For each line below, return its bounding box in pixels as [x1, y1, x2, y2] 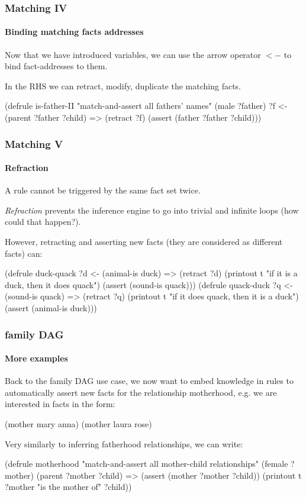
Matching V [5, 136, 63, 151]
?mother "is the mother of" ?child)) [5, 480, 132, 493]
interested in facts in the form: [5, 398, 115, 410]
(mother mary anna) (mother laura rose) [5, 418, 152, 430]
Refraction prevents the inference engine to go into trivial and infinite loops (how [5, 204, 299, 216]
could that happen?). [5, 215, 81, 228]
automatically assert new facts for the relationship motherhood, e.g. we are [5, 386, 277, 398]
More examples [5, 352, 68, 364]
